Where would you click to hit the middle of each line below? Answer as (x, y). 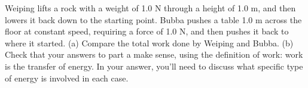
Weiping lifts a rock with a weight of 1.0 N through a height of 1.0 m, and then (150, 8)
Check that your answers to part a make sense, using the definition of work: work (154, 54)
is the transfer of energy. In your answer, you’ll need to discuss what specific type (154, 66)
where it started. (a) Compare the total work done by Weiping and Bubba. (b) (149, 43)
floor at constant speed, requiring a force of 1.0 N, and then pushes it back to (147, 31)
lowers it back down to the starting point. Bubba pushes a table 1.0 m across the (153, 19)
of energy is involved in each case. (67, 78)
